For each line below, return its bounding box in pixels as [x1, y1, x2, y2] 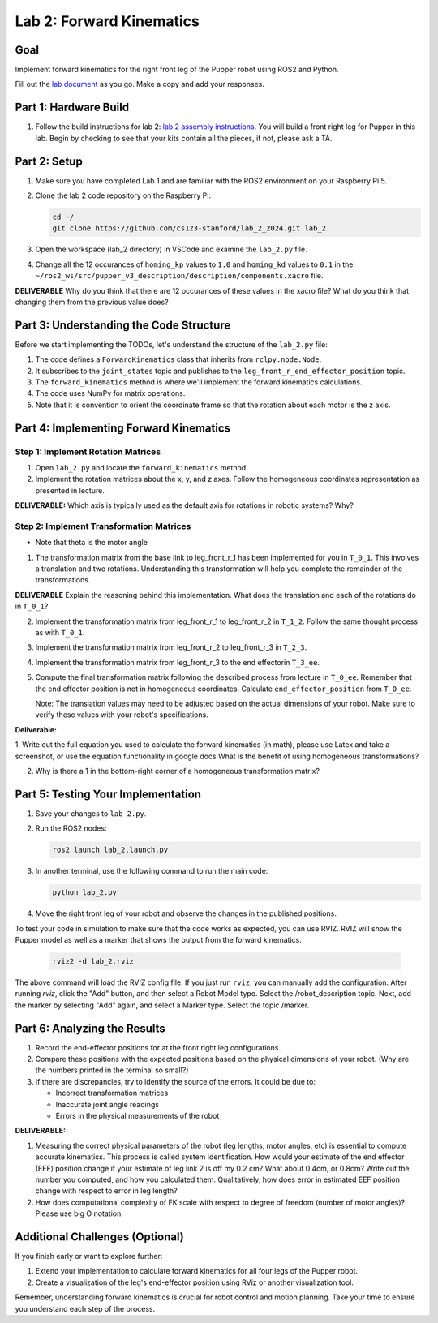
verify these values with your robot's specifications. [35, 710, 208, 719]
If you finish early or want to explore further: [15, 1251, 163, 1261]
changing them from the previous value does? [15, 297, 170, 307]
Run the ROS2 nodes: [35, 823, 107, 833]
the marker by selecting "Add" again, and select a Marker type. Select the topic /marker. [15, 1000, 310, 1010]
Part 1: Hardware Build [15, 101, 130, 114]
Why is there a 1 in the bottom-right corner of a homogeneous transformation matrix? [35, 766, 320, 775]
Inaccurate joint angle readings [55, 1099, 160, 1109]
